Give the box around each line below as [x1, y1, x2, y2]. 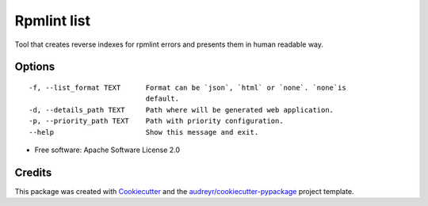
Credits [14, 166, 52, 179]
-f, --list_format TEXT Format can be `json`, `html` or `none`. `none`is [29, 83, 346, 92]
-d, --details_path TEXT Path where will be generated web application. [29, 105, 334, 114]
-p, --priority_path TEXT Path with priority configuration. [29, 116, 285, 126]
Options [14, 60, 55, 74]
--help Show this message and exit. [29, 128, 259, 136]
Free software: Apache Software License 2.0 [34, 145, 181, 154]
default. [145, 94, 180, 103]
